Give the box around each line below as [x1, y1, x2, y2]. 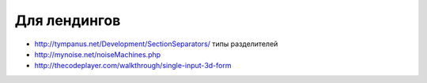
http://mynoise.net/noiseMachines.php [34, 49, 161, 59]
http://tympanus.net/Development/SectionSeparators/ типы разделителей [34, 39, 278, 49]
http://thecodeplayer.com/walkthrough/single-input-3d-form [34, 61, 232, 70]
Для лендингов [14, 12, 121, 29]
